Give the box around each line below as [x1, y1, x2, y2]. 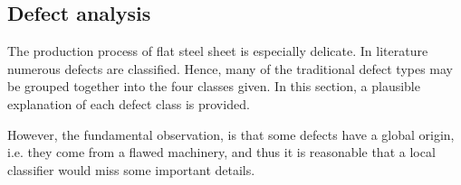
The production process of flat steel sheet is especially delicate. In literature [7, 42, 428, 60]
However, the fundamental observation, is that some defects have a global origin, [7, 125, 455, 143]
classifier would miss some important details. [7, 160, 255, 179]
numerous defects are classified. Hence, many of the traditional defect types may [7, 59, 454, 78]
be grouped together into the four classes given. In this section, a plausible [7, 77, 420, 96]
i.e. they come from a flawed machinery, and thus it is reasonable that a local [7, 143, 436, 162]
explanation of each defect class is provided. [7, 94, 250, 113]
